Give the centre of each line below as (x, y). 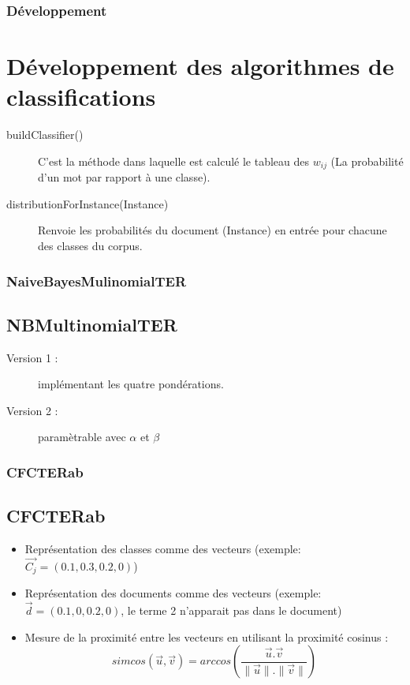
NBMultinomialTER (92, 324)
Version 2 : (32, 410)
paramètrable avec (82, 437)
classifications (81, 97)
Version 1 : (32, 357)
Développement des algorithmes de (200, 66)
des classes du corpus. (90, 245)
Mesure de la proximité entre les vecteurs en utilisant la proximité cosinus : (207, 636)
